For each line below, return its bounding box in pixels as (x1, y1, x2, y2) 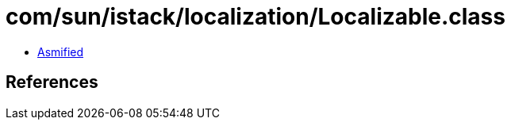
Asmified (37, 44, 84, 59)
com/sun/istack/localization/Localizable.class (6, 3, 505, 30)
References (6, 72, 98, 93)
